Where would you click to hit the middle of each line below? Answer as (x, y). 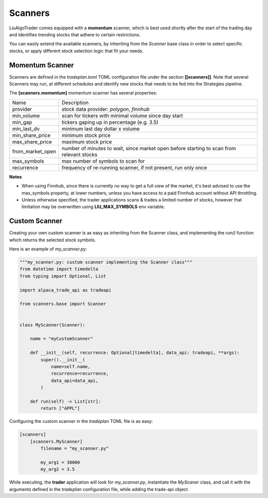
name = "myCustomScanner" (62, 339)
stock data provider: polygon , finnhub (106, 109)
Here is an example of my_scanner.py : (48, 249)
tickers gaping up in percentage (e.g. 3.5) (110, 122)
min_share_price (31, 135)
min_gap (22, 122)
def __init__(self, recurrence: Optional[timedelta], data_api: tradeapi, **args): (135, 353)
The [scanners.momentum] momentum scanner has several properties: (83, 93)
